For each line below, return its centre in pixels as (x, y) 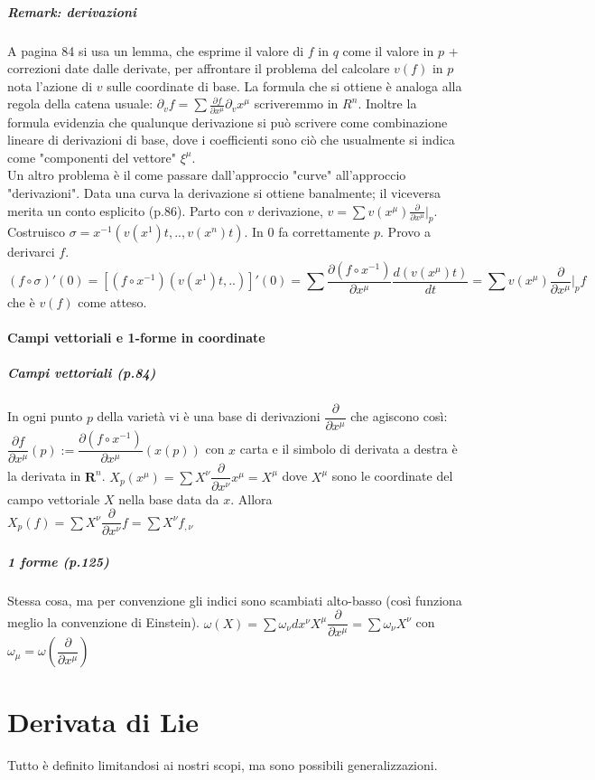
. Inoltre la (387, 103)
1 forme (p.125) (58, 561)
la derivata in (44, 476)
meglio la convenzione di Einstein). (103, 622)
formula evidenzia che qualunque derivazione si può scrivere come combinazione (228, 122)
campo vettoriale (54, 498)
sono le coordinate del (392, 476)
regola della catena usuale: (80, 103)
